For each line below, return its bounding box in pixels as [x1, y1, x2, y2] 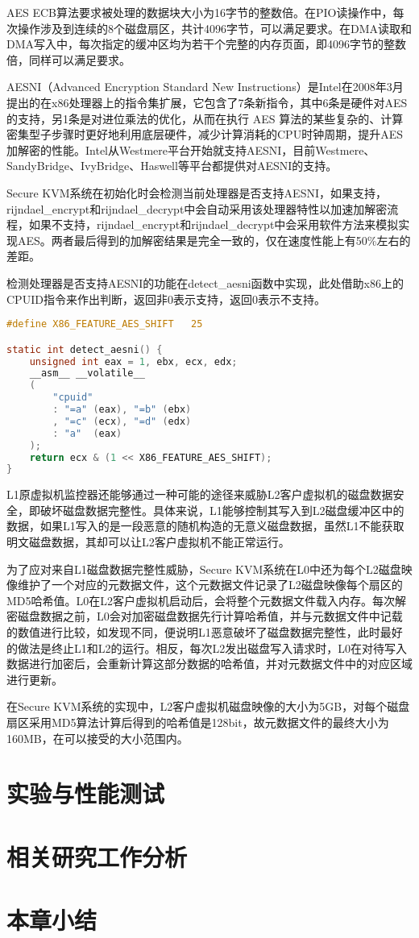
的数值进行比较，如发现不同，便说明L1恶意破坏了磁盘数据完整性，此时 [6, 624, 380, 640]
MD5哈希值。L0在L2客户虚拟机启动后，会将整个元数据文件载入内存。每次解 [6, 591, 407, 608]
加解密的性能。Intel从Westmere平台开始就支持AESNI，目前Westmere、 [6, 141, 375, 158]
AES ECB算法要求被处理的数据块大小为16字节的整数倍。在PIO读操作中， [6, 4, 393, 20]
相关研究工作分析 [6, 840, 188, 873]
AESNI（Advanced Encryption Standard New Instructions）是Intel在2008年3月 [6, 78, 404, 95]
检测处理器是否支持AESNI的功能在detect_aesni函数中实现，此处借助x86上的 [6, 274, 404, 291]
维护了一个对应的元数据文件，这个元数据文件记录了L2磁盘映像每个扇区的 [17, 576, 403, 593]
